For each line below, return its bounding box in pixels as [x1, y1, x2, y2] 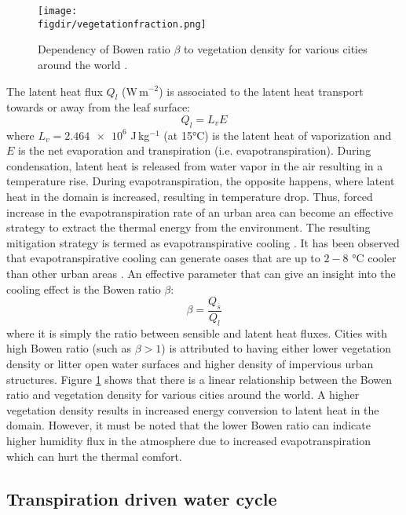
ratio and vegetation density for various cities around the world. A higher [6, 386, 360, 403]
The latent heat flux [6, 82, 103, 99]
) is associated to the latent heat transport [159, 82, 364, 99]
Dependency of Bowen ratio [38, 41, 170, 57]
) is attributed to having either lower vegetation [161, 340, 391, 356]
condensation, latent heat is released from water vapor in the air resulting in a [6, 157, 383, 173]
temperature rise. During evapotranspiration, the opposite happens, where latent [6, 173, 395, 189]
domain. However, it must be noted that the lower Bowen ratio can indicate [6, 417, 371, 433]
